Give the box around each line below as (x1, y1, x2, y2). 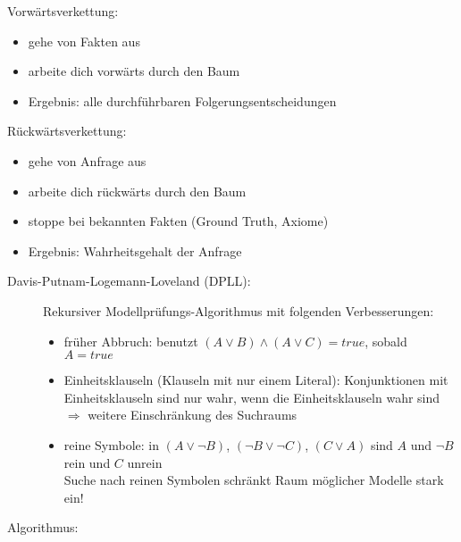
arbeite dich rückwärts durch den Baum (28, 181, 247, 200)
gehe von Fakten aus (28, 31, 140, 50)
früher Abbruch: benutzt (63, 331, 198, 350)
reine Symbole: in (63, 435, 160, 454)
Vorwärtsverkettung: (7, 2, 119, 20)
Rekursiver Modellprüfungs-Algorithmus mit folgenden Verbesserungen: (43, 301, 434, 320)
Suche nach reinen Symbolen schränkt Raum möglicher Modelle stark (63, 471, 444, 489)
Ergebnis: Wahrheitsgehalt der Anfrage (28, 241, 242, 260)
